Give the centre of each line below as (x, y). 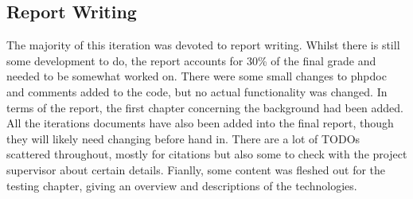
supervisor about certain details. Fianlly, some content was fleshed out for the (196, 169)
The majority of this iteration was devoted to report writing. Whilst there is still (203, 45)
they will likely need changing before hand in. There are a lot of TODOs (183, 138)
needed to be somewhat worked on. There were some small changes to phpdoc (197, 76)
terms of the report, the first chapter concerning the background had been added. (205, 107)
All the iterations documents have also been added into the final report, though (200, 123)
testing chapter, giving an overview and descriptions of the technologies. (182, 185)
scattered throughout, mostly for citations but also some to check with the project (207, 154)
